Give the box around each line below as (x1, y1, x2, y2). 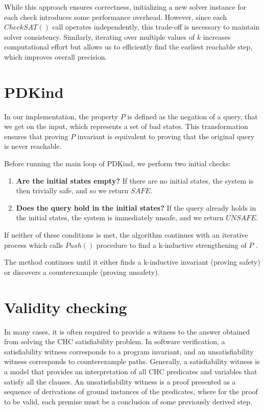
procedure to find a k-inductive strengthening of (96, 239, 247, 250)
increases (203, 31, 231, 42)
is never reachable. (4, 141, 62, 151)
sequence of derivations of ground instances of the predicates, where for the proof (4, 386, 258, 397)
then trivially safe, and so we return (16, 185, 129, 196)
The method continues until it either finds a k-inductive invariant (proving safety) (4, 257, 260, 267)
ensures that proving (4, 131, 68, 141)
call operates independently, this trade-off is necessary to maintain (52, 21, 260, 32)
